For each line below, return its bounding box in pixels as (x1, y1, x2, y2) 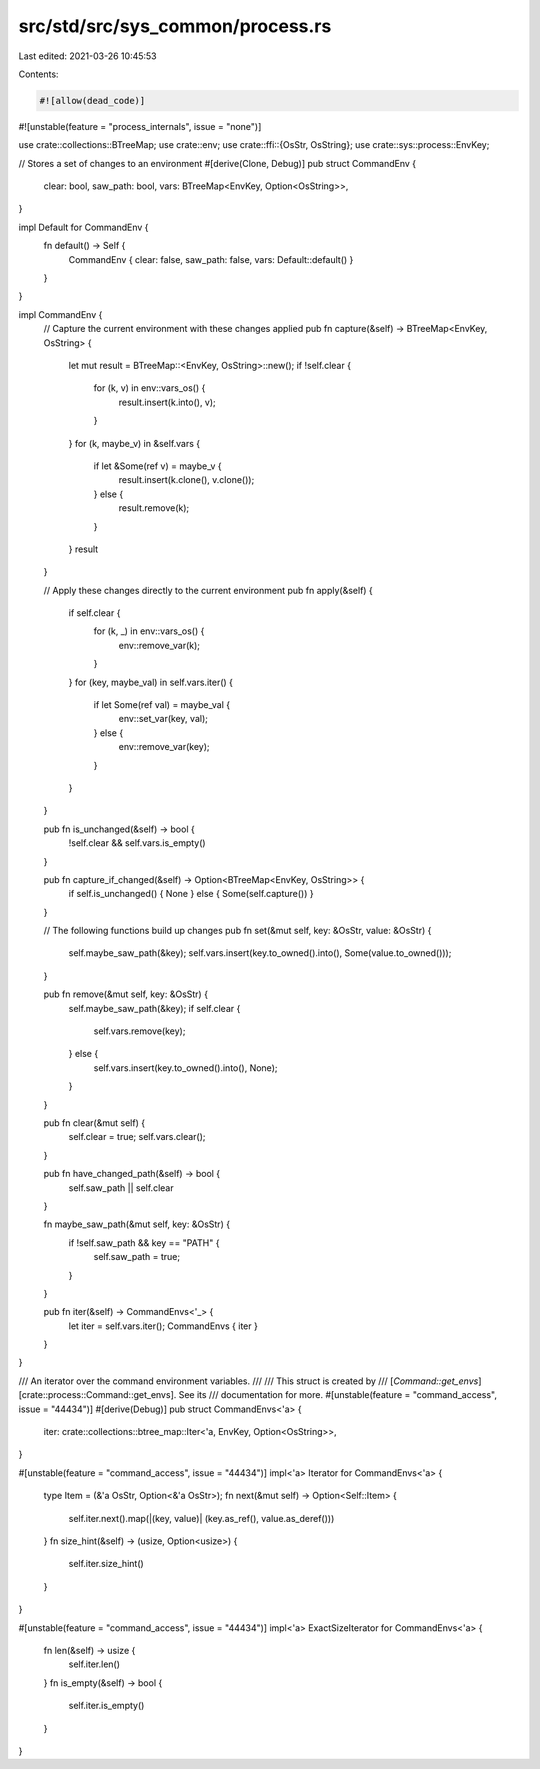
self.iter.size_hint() (68, 1558, 144, 1570)
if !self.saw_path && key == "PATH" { (68, 1236, 220, 1249)
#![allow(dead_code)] (39, 95, 146, 106)
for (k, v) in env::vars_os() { (93, 382, 206, 394)
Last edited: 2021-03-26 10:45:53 (18, 50, 157, 62)
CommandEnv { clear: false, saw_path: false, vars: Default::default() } (68, 253, 354, 265)
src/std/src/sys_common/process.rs (18, 15, 332, 37)
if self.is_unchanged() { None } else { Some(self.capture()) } (68, 888, 314, 900)
